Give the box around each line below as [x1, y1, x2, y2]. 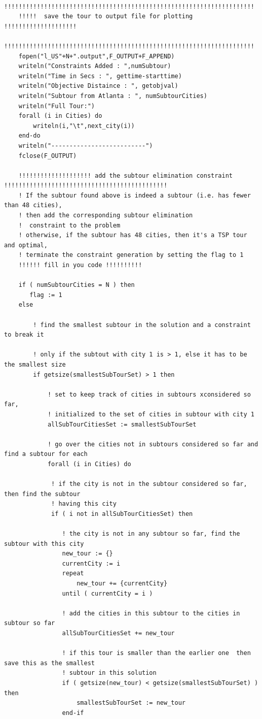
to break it [4, 331, 44, 339]
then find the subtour [4, 490, 81, 498]
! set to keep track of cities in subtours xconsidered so [47, 390, 251, 398]
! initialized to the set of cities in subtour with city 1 [47, 410, 254, 418]
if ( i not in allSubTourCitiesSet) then [51, 510, 193, 517]
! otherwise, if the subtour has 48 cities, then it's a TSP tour [18, 232, 247, 239]
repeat [62, 570, 84, 577]
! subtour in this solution [62, 669, 157, 677]
